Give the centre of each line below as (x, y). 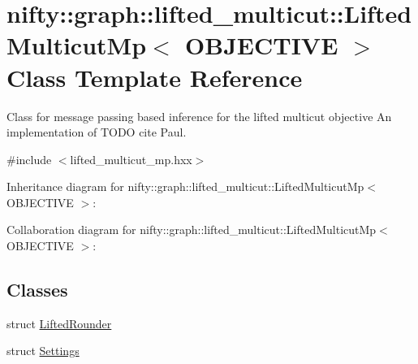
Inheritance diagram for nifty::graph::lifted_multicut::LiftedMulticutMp (185, 186)
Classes (37, 290)
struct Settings (43, 351)
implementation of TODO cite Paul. (97, 132)
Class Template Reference (155, 77)
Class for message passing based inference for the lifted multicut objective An (199, 116)
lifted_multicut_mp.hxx (131, 159)
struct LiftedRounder (59, 323)
